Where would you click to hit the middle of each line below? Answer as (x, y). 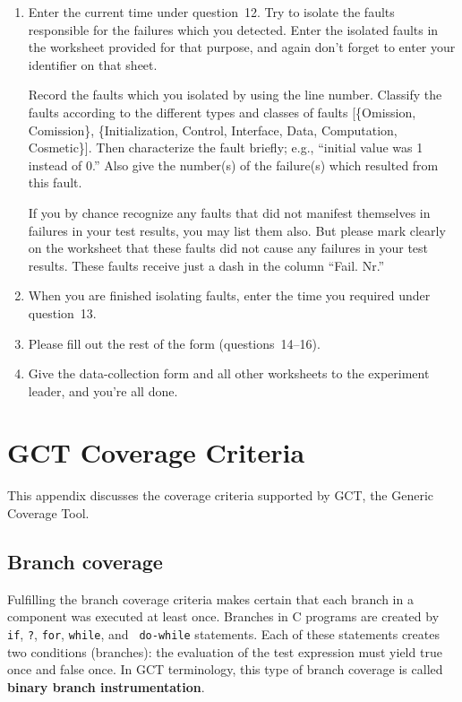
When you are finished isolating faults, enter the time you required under (229, 295)
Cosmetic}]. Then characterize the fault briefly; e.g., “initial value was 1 (226, 147)
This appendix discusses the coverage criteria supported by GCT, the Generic (221, 495)
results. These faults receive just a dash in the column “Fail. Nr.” (206, 265)
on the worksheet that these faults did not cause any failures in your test (228, 248)
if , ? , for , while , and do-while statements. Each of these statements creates (223, 633)
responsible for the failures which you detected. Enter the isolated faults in (233, 29)
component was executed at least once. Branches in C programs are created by (223, 616)
